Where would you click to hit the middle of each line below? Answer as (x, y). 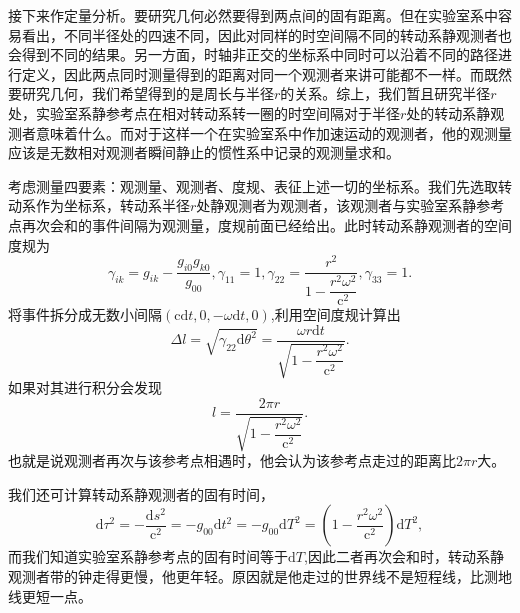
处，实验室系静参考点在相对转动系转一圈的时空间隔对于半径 (204, 112)
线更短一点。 (50, 595)
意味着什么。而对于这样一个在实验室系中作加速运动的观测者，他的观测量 (273, 132)
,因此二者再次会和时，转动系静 (403, 556)
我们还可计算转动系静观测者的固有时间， (141, 493)
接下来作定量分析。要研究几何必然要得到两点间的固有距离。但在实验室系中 (253, 15)
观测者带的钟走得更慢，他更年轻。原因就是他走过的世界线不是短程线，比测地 (260, 576)
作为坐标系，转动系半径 (112, 205)
